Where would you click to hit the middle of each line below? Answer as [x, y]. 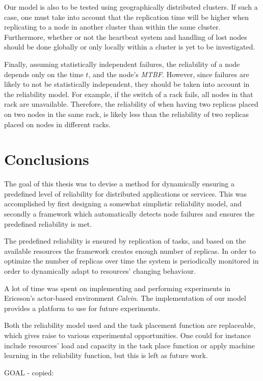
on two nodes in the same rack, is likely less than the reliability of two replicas [127, 114]
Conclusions [47, 159]
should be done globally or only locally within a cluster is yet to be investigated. [130, 47]
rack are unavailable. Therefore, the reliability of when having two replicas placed [131, 104]
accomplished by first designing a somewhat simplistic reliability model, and [123, 204]
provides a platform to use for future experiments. [82, 308]
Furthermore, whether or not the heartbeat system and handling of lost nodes [126, 37]
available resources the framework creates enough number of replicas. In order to [130, 251]
